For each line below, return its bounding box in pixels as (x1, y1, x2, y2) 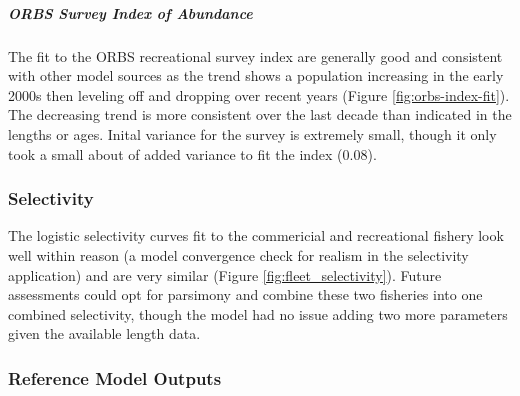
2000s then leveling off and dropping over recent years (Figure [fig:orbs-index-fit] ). (8, 84, 510, 105)
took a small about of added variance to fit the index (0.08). (8, 143, 377, 164)
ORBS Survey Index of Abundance (8, 2, 253, 23)
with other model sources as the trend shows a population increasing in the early (8, 65, 504, 86)
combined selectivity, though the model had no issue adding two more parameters (8, 303, 508, 324)
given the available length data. (8, 323, 201, 344)
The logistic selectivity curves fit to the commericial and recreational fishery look (8, 225, 504, 246)
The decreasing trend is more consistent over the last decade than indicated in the (8, 104, 512, 125)
